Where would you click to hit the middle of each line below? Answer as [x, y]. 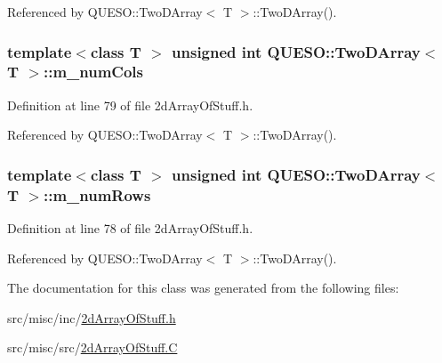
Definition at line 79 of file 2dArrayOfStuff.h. [130, 105]
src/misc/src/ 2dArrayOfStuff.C [92, 347]
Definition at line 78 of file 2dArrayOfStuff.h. [130, 228]
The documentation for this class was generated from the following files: [203, 288]
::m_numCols [93, 72]
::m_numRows [97, 194]
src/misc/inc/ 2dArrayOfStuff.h [92, 317]
